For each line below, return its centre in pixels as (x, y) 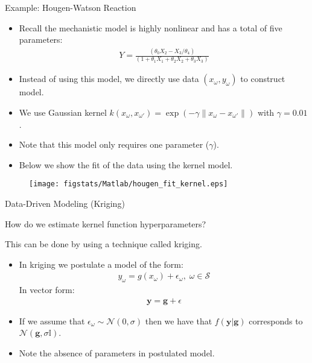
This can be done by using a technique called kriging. (103, 244)
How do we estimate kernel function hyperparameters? (106, 223)
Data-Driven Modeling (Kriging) (65, 204)
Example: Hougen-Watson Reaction (71, 7)
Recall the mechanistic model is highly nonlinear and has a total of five (151, 27)
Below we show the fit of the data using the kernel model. (126, 164)
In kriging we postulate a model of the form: (101, 264)
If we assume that (52, 320)
